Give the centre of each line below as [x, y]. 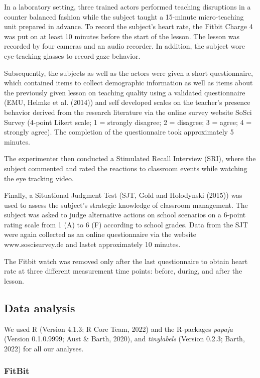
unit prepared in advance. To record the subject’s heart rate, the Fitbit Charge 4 [128, 26]
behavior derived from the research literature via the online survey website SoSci [128, 112]
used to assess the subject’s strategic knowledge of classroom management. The [126, 205]
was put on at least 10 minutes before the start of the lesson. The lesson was [122, 36]
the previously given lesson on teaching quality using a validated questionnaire [125, 92]
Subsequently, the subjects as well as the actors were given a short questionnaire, [128, 73]
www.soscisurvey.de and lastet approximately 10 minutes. [92, 244]
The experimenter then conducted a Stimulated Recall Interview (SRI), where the [130, 158]
